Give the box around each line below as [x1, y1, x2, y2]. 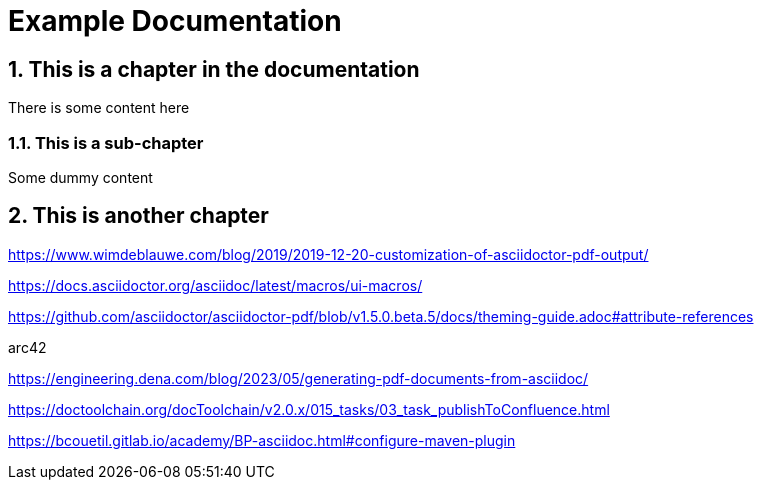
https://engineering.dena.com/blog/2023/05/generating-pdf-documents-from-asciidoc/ [8, 369, 589, 387]
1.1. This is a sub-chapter [8, 132, 204, 153]
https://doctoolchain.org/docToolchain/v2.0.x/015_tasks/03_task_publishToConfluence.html [8, 400, 610, 418]
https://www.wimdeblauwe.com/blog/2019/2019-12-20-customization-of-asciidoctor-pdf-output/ [8, 245, 649, 263]
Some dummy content [8, 168, 153, 186]
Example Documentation [8, 4, 342, 38]
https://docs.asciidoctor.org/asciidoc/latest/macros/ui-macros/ [8, 276, 423, 294]
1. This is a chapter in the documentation [8, 56, 420, 82]
